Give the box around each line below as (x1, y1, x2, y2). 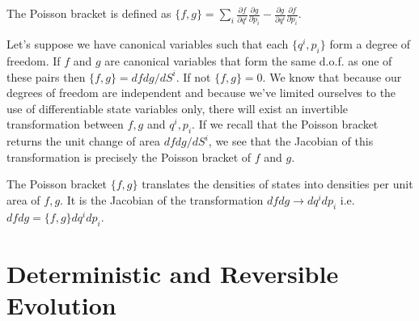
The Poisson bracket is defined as (6, 5, 171, 21)
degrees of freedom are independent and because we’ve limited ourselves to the (6, 84, 396, 101)
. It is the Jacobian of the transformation (60, 192, 264, 209)
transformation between (6, 116, 124, 133)
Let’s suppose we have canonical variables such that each (6, 36, 289, 53)
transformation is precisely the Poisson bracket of (6, 148, 252, 165)
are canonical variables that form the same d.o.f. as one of (104, 53, 392, 70)
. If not (176, 68, 211, 85)
